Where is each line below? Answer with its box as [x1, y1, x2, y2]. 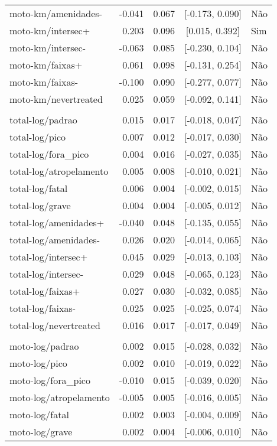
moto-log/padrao [9, 339, 79, 353]
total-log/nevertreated [9, 318, 100, 332]
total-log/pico [9, 130, 66, 144]
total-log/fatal [9, 181, 68, 195]
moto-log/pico [9, 356, 67, 370]
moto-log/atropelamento [9, 390, 110, 404]
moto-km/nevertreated [9, 92, 103, 106]
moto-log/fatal [9, 408, 69, 421]
